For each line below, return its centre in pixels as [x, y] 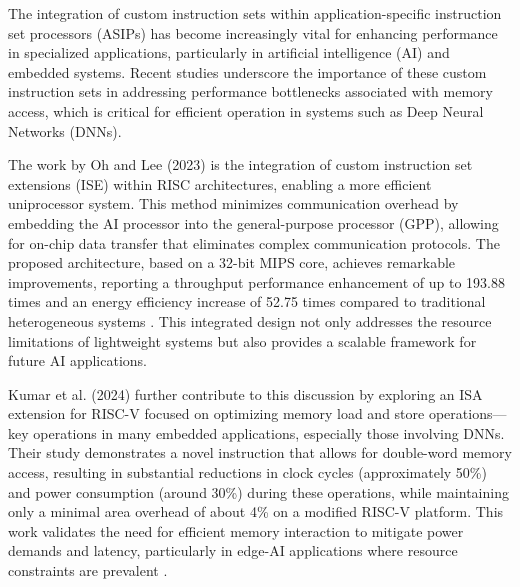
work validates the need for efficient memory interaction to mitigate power [236, 530]
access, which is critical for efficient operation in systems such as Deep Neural [246, 110]
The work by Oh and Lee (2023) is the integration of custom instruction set [240, 164]
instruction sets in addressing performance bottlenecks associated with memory [250, 91]
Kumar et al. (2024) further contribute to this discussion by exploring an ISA [245, 393]
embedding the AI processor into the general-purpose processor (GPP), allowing [253, 222]
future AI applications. [77, 360]
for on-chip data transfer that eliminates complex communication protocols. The [254, 242]
